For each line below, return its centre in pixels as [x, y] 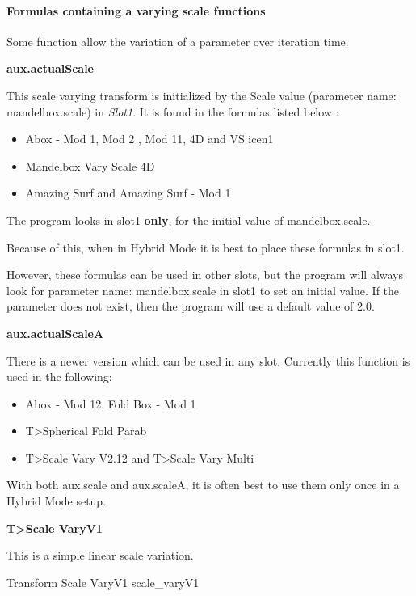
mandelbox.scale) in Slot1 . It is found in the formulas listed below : [173, 111]
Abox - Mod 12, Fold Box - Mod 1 [111, 403]
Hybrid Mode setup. [57, 501]
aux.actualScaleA [55, 333]
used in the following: [59, 376]
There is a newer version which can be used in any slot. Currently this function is [208, 360]
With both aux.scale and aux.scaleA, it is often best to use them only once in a [203, 485]
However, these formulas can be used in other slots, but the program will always [205, 275]
